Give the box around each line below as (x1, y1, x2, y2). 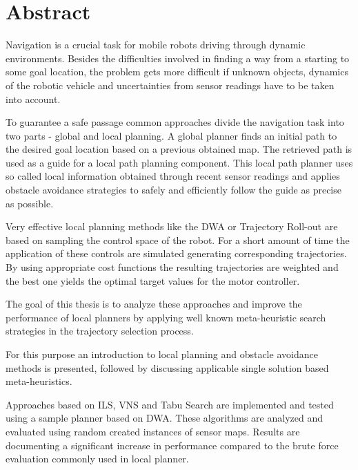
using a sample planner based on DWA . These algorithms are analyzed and (6, 411, 323, 425)
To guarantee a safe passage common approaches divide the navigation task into (6, 115, 344, 129)
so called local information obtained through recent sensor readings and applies (6, 169, 340, 183)
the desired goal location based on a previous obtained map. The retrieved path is (6, 142, 352, 156)
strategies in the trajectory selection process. (6, 323, 194, 338)
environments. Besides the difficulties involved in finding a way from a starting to (6, 50, 350, 65)
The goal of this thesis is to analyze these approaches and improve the (6, 297, 302, 311)
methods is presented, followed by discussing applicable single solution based (6, 360, 329, 375)
